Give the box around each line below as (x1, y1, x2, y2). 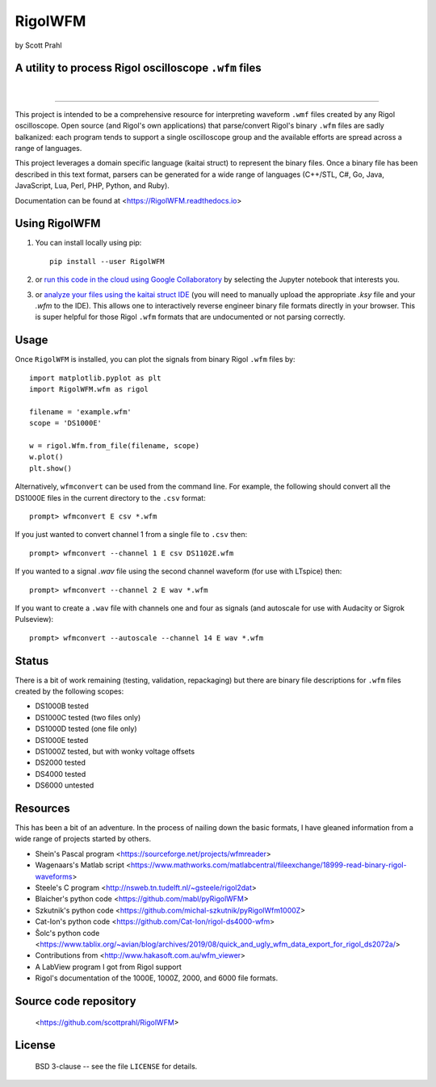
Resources (15, 802, 70, 815)
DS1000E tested (35, 735, 89, 745)
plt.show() (29, 464, 73, 472)
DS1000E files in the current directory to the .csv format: (15, 493, 206, 502)
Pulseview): (15, 615, 54, 624)
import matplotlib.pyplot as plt (29, 373, 161, 383)
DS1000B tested (35, 701, 89, 711)
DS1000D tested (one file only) (35, 724, 137, 734)
